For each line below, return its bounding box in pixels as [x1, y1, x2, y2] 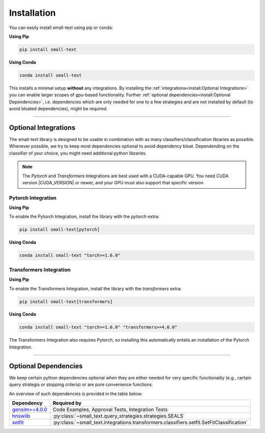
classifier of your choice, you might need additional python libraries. [9, 150, 147, 156]
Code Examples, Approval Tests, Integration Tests [53, 406, 168, 413]
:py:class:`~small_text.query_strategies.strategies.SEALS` [53, 412, 185, 419]
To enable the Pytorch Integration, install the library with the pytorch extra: [9, 214, 159, 220]
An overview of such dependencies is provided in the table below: [9, 391, 143, 397]
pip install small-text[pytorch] [19, 227, 100, 232]
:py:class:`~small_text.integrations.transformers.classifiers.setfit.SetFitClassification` [53, 419, 248, 426]
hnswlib [12, 412, 30, 419]
